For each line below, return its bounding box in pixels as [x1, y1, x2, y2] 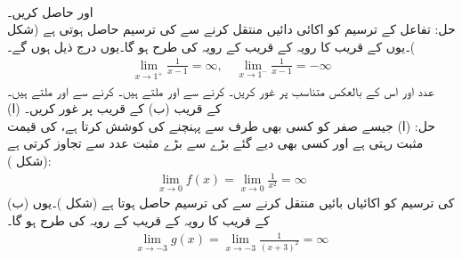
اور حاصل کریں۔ [7, 2, 93, 20]
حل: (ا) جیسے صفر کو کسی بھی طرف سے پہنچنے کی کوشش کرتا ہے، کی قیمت [7, 116, 435, 134]
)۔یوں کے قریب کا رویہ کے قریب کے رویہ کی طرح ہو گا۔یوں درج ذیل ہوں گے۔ [7, 37, 416, 55]
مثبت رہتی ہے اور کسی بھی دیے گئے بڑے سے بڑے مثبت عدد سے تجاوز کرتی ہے [7, 134, 424, 152]
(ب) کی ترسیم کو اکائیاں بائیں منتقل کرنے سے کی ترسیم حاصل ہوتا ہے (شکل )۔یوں [7, 193, 455, 212]
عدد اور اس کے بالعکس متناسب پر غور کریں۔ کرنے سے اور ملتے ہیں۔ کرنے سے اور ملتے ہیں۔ [7, 81, 434, 100]
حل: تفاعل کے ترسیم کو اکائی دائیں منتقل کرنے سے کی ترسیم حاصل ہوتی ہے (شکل [7, 20, 456, 38]
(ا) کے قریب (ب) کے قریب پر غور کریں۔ [7, 99, 222, 118]
